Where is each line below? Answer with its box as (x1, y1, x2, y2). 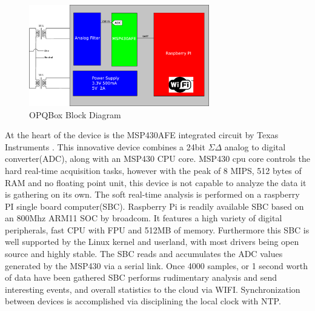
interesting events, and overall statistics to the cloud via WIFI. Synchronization (5, 283, 300, 295)
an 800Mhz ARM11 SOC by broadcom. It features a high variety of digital (5, 212, 282, 224)
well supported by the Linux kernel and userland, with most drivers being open (5, 235, 299, 248)
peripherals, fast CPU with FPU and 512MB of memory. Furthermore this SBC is (5, 223, 310, 236)
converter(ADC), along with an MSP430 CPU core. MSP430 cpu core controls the (5, 152, 310, 165)
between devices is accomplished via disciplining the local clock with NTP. (5, 295, 281, 307)
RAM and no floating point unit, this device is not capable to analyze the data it (5, 176, 307, 189)
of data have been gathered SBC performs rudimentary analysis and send (5, 271, 277, 284)
